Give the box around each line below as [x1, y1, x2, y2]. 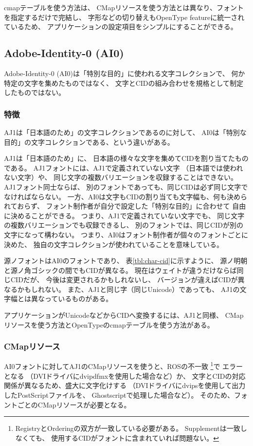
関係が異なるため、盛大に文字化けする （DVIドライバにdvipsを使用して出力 [4, 380, 246, 390]
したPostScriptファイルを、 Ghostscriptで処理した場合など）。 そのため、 [4, 389, 235, 400]
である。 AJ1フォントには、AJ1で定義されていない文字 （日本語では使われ [4, 162, 243, 173]
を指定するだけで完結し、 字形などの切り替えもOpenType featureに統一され [4, 12, 245, 22]
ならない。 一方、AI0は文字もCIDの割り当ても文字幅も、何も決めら [31, 191, 247, 201]
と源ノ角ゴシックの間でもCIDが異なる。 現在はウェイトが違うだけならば [4, 265, 237, 275]
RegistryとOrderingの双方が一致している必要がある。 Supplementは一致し [15, 423, 247, 433]
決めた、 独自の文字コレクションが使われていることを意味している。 [4, 239, 224, 249]
